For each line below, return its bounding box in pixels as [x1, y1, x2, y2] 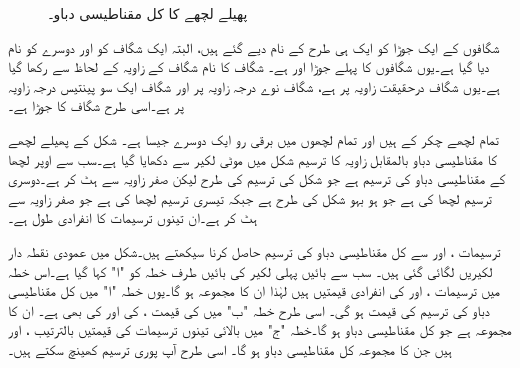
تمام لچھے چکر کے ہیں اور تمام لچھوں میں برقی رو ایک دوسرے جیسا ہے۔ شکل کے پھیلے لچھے [8, 128, 499, 149]
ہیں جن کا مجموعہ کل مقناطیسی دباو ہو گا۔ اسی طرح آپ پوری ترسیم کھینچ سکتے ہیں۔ [8, 338, 452, 359]
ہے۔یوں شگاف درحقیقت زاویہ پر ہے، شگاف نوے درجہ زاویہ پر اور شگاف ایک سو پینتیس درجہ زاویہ [8, 75, 500, 96]
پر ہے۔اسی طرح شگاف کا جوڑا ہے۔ [8, 95, 185, 116]
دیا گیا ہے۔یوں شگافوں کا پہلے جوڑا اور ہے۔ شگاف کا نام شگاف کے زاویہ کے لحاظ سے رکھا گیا [8, 56, 490, 77]
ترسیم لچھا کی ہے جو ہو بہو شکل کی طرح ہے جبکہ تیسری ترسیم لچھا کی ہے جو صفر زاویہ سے [8, 187, 492, 208]
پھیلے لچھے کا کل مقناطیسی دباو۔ [48, 3, 248, 23]
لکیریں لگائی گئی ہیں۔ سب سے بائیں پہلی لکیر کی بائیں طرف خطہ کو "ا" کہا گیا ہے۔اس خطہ [8, 260, 493, 281]
